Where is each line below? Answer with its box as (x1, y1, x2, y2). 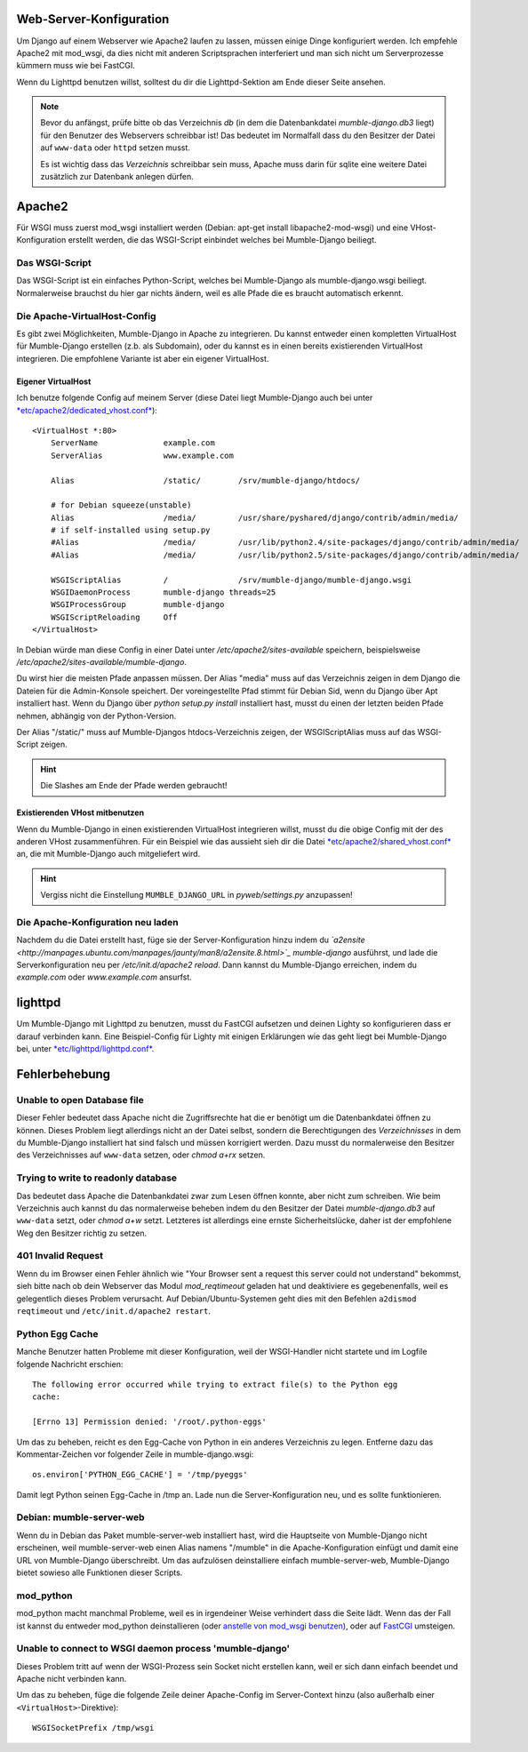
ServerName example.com (50, 438, 215, 448)
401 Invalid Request (16, 1250, 104, 1262)
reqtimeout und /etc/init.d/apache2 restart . (16, 1306, 211, 1316)
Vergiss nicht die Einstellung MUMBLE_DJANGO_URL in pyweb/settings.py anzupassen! (40, 890, 353, 900)
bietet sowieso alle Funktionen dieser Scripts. (16, 1567, 183, 1578)
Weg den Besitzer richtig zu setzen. (16, 1228, 147, 1238)
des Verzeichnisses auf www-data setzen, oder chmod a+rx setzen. (16, 1149, 266, 1160)
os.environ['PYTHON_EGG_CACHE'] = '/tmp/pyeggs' (32, 1469, 248, 1480)
